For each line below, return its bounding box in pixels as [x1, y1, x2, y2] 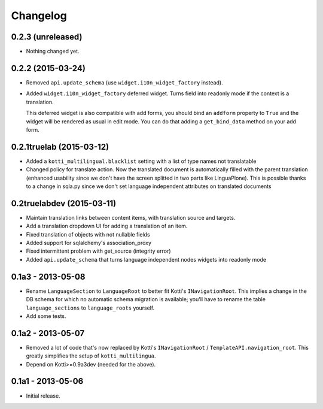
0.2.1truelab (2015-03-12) [11, 141, 109, 152]
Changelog [11, 9, 67, 22]
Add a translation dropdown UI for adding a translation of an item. [26, 222, 188, 230]
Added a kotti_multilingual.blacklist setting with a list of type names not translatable [26, 157, 257, 165]
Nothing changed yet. [26, 48, 80, 55]
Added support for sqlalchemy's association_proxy [26, 240, 152, 247]
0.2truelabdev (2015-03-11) [11, 198, 117, 208]
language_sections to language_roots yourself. [26, 304, 155, 311]
